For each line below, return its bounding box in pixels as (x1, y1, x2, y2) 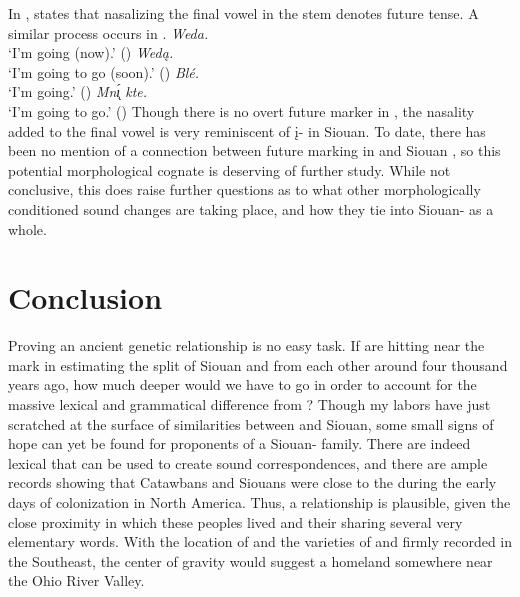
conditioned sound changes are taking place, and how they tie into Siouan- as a (8, 198, 494, 219)
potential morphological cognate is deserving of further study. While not (8, 159, 451, 180)
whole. (8, 218, 47, 239)
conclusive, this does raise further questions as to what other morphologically (8, 179, 481, 200)
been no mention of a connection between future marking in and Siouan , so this (8, 140, 501, 161)
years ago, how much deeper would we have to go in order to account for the (8, 374, 477, 395)
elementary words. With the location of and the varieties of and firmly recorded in (8, 531, 513, 552)
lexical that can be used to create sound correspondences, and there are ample (8, 452, 488, 473)
